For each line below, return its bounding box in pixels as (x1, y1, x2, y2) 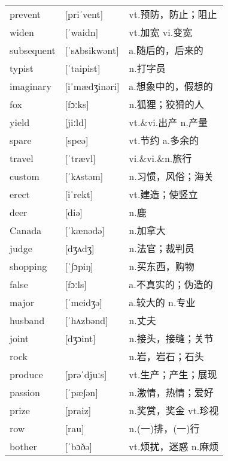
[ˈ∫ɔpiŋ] (65, 259, 93, 273)
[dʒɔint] (65, 331, 96, 345)
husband (10, 313, 45, 327)
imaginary (10, 79, 51, 93)
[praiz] (65, 403, 92, 417)
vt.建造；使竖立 (129, 187, 198, 202)
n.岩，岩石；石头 (129, 349, 204, 364)
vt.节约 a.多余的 (129, 133, 199, 148)
